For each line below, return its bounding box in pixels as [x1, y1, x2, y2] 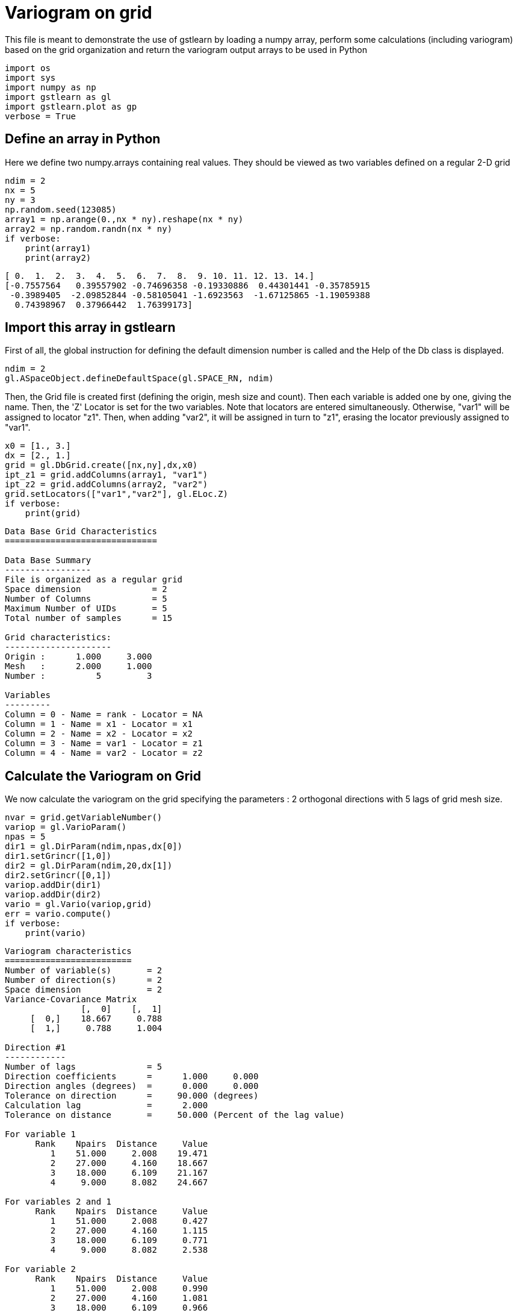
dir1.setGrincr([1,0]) [5, 851, 112, 861]
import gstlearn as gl [5, 92, 112, 102]
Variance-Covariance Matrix [5, 994, 137, 1005]
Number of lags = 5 [5, 1062, 163, 1072]
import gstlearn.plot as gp [5, 101, 137, 111]
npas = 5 [5, 832, 46, 842]
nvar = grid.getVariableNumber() [5, 812, 163, 823]
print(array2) [25, 252, 91, 263]
